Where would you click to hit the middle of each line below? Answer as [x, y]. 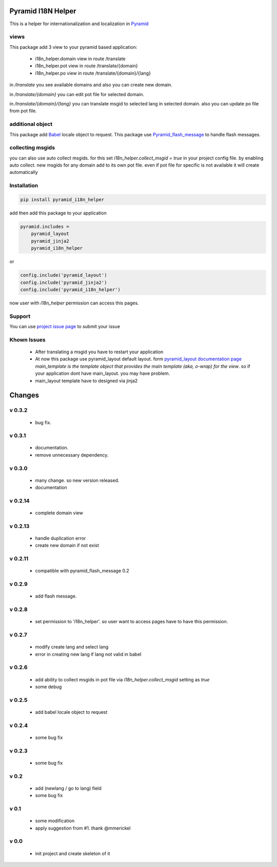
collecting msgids [32, 148]
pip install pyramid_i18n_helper [62, 200]
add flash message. [56, 596]
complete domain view [59, 513]
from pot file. [23, 111]
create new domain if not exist [67, 546]
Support [20, 316]
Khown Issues [27, 339]
